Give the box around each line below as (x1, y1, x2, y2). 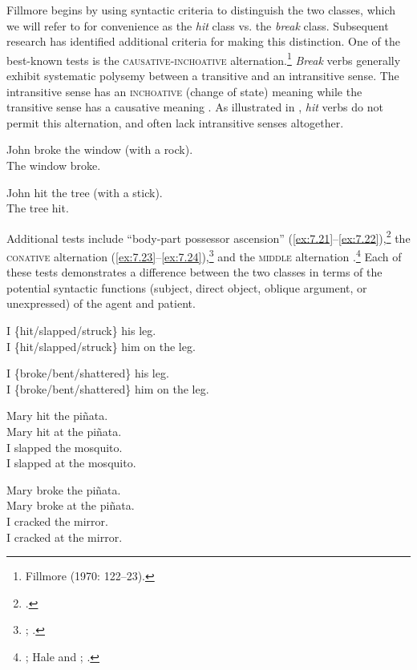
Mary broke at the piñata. (6, 497, 135, 514)
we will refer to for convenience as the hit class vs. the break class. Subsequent (6, 17, 389, 34)
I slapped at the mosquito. (6, 454, 136, 471)
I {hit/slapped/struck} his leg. (6, 322, 156, 339)
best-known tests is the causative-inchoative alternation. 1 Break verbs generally (6, 49, 401, 68)
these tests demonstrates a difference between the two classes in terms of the (6, 264, 383, 281)
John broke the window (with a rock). (6, 141, 193, 158)
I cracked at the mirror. (6, 528, 123, 545)
